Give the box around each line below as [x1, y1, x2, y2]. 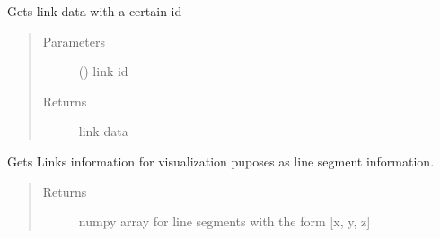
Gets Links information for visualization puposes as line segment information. [7, 151, 435, 170]
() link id [78, 62, 128, 81]
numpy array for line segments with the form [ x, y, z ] [78, 212, 371, 231]
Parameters [42, 31, 105, 50]
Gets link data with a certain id [7, 2, 182, 20]
